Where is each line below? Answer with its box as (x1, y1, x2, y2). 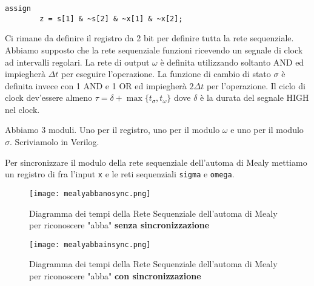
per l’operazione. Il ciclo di (206, 79, 306, 92)
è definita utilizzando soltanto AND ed (160, 55, 304, 68)
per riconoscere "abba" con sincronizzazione (29, 270, 201, 282)
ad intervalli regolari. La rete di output (5, 55, 150, 68)
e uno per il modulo (230, 123, 304, 136)
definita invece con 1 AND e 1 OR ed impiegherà (5, 79, 187, 92)
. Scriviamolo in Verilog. (10, 135, 99, 148)
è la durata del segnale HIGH (200, 91, 309, 104)
